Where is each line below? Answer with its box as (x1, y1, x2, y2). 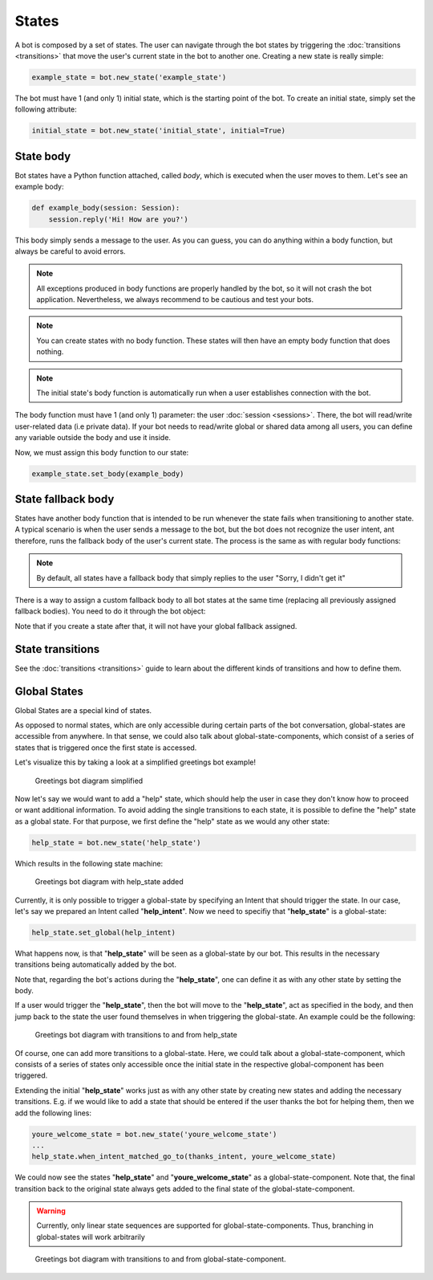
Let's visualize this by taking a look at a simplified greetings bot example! (14, 757, 257, 767)
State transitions (14, 642, 100, 656)
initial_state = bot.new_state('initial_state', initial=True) (31, 126, 286, 136)
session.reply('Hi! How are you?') (48, 214, 188, 224)
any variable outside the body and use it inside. (14, 433, 172, 442)
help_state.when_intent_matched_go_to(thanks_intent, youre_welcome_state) (31, 1152, 337, 1161)
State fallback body (14, 492, 115, 506)
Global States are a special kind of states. (14, 705, 152, 715)
